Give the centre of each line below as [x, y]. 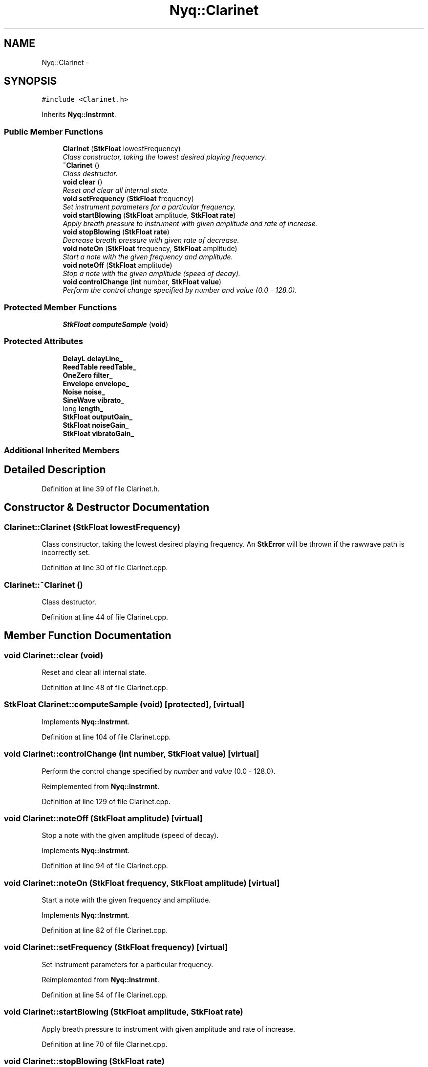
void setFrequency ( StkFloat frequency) [128, 199]
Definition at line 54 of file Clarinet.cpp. [105, 995]
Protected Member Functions [61, 307]
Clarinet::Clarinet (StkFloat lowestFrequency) [92, 527]
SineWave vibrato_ [94, 400]
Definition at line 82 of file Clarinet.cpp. [105, 930]
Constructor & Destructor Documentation [107, 508]
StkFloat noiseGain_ [96, 425]
